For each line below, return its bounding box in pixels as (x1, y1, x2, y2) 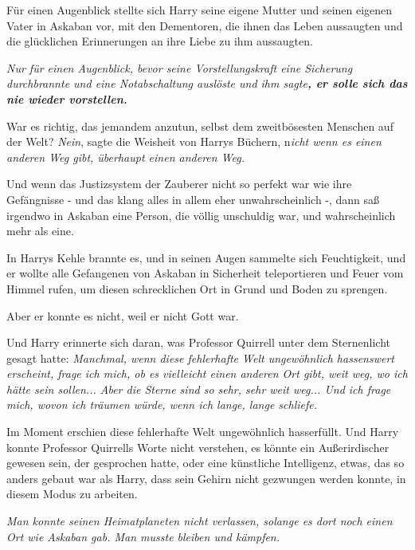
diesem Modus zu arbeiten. (6, 485, 138, 502)
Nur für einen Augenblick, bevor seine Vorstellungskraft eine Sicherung (6, 59, 353, 76)
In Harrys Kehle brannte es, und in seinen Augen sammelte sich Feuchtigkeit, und (6, 249, 406, 265)
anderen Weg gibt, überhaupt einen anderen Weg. (6, 148, 245, 165)
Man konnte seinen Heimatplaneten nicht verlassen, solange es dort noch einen (6, 513, 393, 529)
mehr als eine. (6, 222, 74, 239)
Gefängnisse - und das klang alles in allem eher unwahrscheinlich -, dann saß (6, 191, 380, 207)
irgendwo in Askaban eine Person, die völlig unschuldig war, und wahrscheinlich (6, 206, 396, 223)
